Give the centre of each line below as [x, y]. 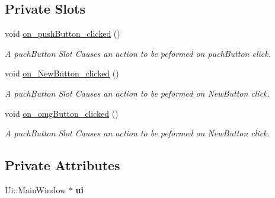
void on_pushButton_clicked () [63, 33]
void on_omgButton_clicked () [62, 113]
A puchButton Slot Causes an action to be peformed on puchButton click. [138, 53]
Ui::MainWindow [36, 189]
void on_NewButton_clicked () [62, 73]
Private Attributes [63, 165]
